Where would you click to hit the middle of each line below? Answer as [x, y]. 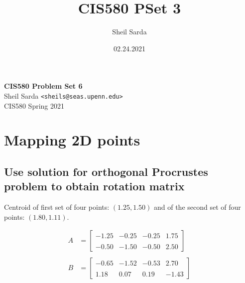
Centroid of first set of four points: [57, 207]
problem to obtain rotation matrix [94, 186]
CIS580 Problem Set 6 [43, 86]
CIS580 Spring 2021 [34, 105]
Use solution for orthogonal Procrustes [106, 171]
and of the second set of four [197, 207]
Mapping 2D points [72, 140]
